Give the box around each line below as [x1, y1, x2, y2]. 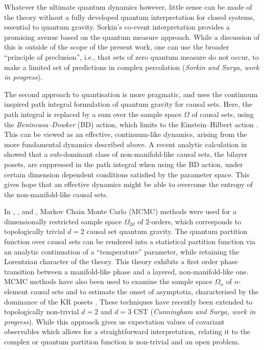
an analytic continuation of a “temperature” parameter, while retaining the [4, 246, 239, 256]
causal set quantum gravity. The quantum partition [86, 226, 248, 237]
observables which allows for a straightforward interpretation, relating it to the [4, 326, 251, 337]
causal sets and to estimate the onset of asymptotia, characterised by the [30, 286, 259, 297]
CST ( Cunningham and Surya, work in [133, 306, 256, 317]
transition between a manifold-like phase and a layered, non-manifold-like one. [4, 266, 249, 276]
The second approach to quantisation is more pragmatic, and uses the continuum [4, 88, 258, 99]
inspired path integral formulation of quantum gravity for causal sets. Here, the [4, 99, 252, 109]
